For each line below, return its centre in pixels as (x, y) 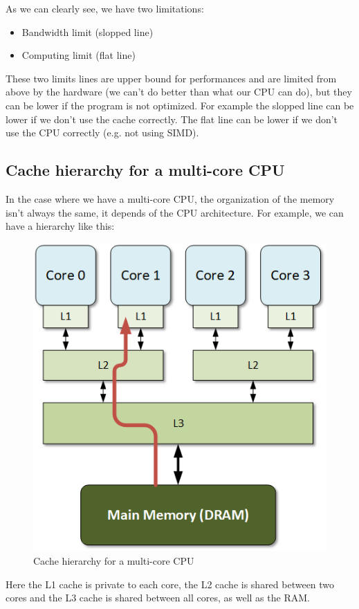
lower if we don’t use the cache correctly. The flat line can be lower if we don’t (172, 119)
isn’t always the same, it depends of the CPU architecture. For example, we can (175, 212)
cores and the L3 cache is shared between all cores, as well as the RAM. (158, 598)
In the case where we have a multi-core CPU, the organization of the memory (170, 198)
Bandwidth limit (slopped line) (88, 31)
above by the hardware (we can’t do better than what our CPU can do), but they (179, 92)
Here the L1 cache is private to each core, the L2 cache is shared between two (170, 584)
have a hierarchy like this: (60, 226)
